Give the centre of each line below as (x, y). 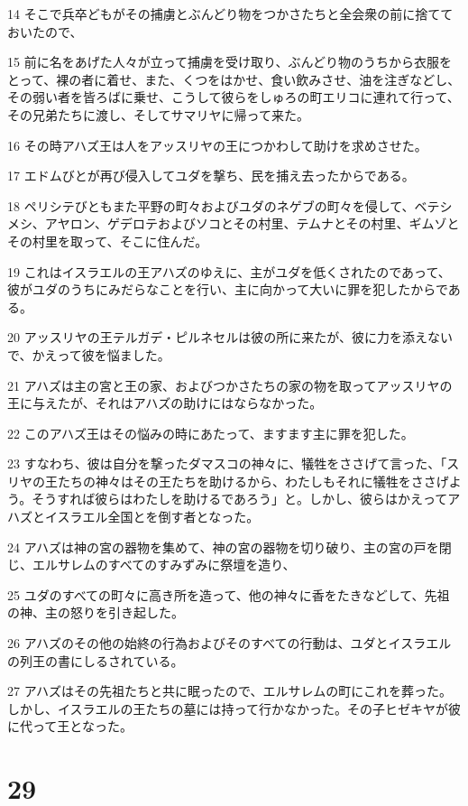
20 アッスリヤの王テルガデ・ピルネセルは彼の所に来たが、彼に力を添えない (230, 337)
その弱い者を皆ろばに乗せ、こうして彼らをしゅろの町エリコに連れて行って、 (234, 97)
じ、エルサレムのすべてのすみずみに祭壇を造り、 (151, 565)
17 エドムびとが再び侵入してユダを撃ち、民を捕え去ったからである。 (211, 176)
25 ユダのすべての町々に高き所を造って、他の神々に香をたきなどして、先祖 (229, 594)
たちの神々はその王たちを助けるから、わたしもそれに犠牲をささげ (253, 481)
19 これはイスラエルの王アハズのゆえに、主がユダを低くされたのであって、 (229, 271)
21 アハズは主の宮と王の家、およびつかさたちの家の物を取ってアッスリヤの (230, 385)
